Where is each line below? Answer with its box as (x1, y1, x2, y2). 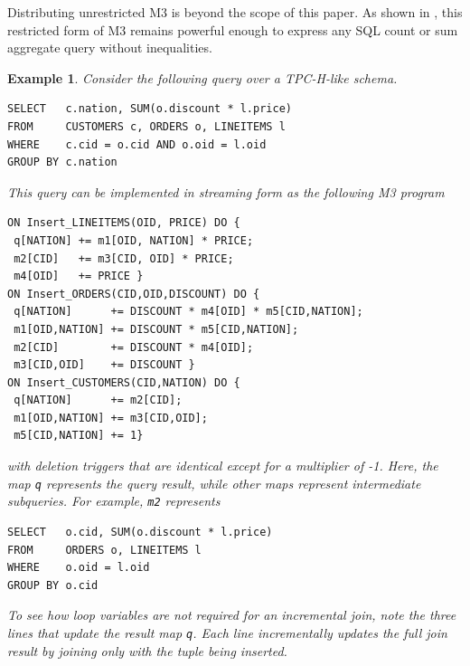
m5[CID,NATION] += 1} (14, 429, 144, 442)
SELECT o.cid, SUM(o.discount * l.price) (7, 525, 273, 538)
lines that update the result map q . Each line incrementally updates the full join (7, 623, 447, 642)
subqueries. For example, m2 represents (7, 491, 221, 510)
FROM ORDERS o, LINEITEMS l (7, 543, 202, 557)
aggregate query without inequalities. (7, 38, 212, 57)
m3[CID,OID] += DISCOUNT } (14, 358, 195, 372)
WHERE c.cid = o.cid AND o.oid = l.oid (7, 138, 267, 151)
